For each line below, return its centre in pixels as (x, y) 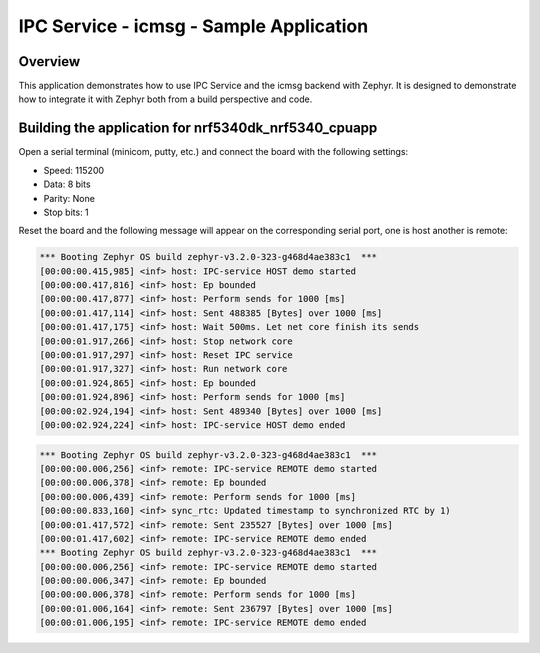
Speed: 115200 (74, 170)
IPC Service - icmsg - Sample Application (193, 26)
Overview (49, 61)
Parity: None (69, 198)
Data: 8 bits (67, 184)
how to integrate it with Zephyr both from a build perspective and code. (165, 99)
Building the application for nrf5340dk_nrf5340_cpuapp (198, 128)
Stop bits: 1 (66, 212)
